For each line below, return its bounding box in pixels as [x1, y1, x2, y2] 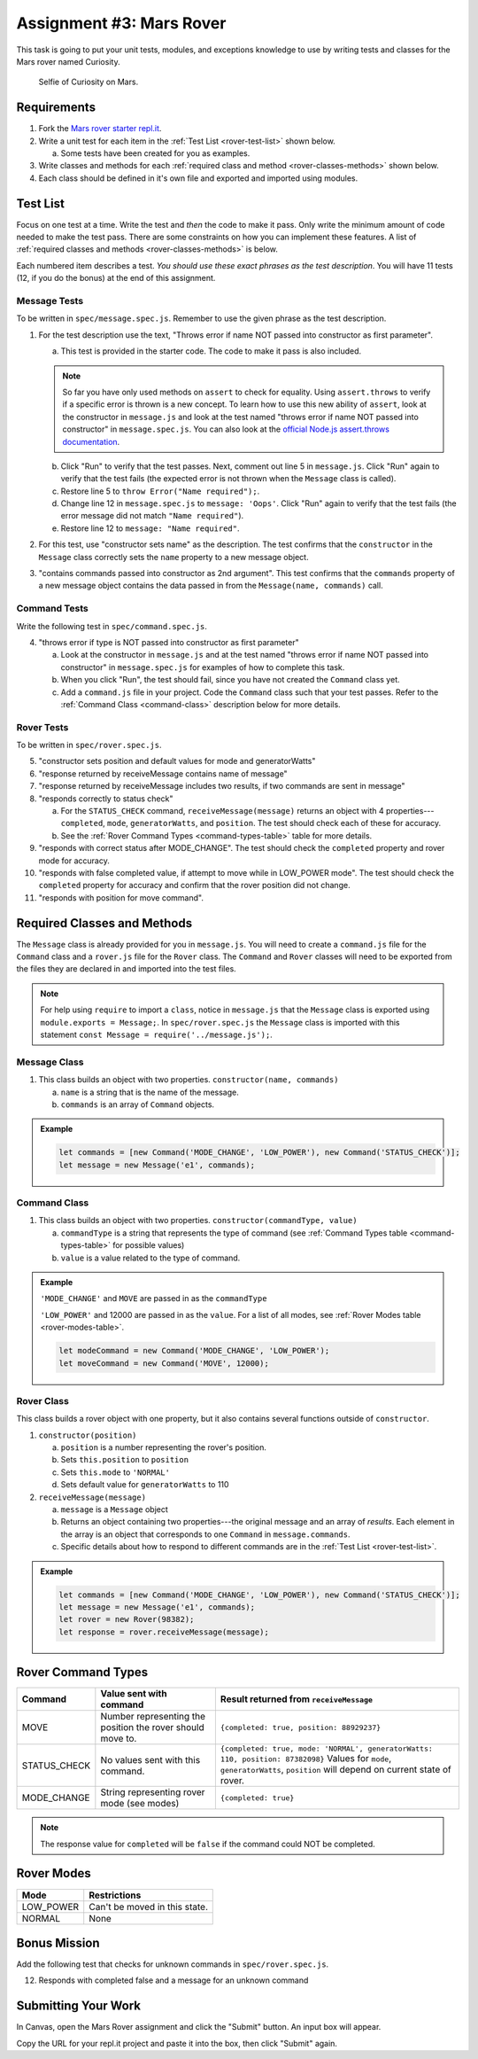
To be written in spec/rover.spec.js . [16, 740, 162, 751]
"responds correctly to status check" [38, 793, 173, 804]
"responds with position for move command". [38, 892, 204, 903]
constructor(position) [38, 1430, 137, 1440]
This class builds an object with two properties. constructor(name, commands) [38, 1074, 339, 1085]
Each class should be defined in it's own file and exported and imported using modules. [38, 173, 358, 183]
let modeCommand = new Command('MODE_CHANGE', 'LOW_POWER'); [58, 1345, 330, 1356]
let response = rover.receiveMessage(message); [58, 1626, 269, 1637]
